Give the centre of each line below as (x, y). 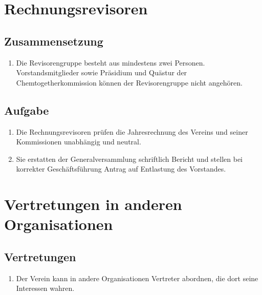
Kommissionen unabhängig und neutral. (79, 142)
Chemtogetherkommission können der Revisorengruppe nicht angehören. (129, 82)
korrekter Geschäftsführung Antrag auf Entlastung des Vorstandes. (121, 169)
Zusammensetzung (54, 41)
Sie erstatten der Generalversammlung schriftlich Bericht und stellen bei (129, 159)
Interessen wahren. (45, 288)
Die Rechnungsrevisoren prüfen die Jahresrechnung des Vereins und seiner (132, 131)
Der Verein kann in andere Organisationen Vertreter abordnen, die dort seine (137, 278)
